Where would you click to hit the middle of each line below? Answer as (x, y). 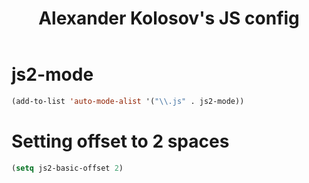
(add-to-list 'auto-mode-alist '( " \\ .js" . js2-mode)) (128, 101)
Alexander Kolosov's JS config (169, 18)
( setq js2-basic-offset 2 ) (67, 168)
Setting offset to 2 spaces (120, 141)
